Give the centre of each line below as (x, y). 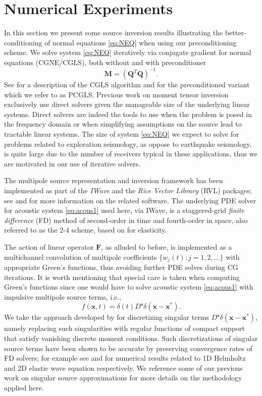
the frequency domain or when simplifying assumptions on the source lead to (123, 124)
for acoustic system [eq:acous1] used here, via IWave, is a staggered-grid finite (124, 210)
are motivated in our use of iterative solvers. (72, 163)
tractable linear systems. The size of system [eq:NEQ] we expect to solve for (122, 133)
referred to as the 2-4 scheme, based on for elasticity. (86, 230)
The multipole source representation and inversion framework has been (114, 180)
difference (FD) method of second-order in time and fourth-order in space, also (126, 220)
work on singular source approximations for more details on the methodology (123, 378)
